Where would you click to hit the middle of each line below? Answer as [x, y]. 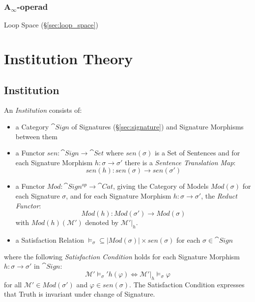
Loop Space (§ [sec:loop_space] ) [51, 25]
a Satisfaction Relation [50, 239]
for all [13, 284]
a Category [32, 126]
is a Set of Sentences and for [197, 153]
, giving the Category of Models [161, 186]
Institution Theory [69, 58]
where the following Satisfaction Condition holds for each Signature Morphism [122, 256]
